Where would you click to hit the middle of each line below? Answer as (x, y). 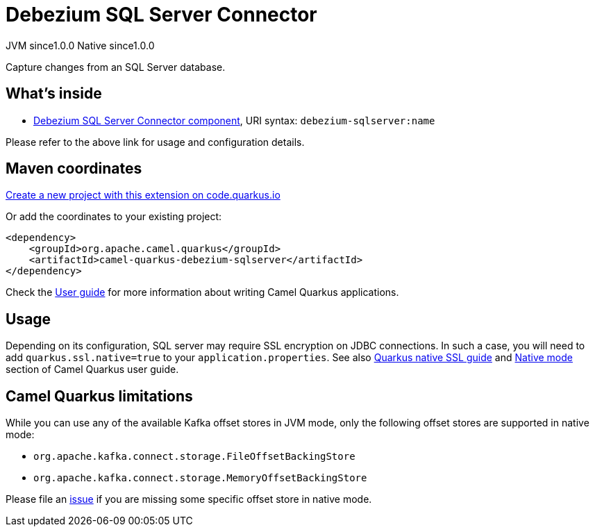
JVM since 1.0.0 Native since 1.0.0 (80, 45)
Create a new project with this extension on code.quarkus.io (143, 195)
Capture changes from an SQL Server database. (116, 67)
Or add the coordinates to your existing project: (114, 217)
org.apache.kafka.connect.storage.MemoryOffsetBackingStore (200, 478)
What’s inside (54, 94)
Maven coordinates (74, 169)
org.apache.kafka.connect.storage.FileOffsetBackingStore (194, 457)
